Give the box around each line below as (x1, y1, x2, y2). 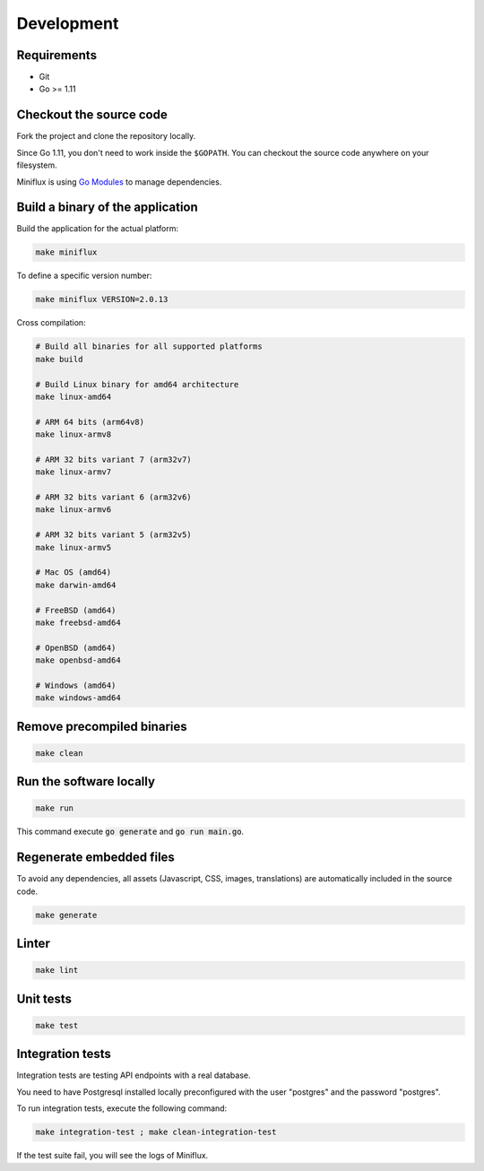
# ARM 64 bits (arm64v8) (35, 417, 145, 427)
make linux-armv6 (35, 505, 112, 515)
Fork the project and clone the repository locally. (16, 131, 196, 142)
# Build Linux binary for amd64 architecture (35, 379, 239, 389)
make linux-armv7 (35, 467, 112, 477)
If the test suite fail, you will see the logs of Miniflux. (16, 1150, 209, 1161)
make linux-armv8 (35, 429, 112, 439)
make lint (35, 965, 79, 976)
